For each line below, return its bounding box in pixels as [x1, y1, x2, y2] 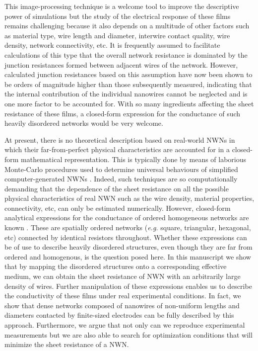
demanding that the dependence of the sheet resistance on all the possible [4, 183, 229, 193]
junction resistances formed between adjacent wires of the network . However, [4, 59, 238, 70]
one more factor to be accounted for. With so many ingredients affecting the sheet [4, 98, 254, 108]
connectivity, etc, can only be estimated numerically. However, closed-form [4, 202, 231, 213]
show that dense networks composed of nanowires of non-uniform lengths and [4, 300, 240, 310]
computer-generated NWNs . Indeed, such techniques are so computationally [4, 174, 238, 184]
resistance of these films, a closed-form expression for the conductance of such [4, 108, 241, 118]
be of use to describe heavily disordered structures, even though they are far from [4, 242, 253, 252]
